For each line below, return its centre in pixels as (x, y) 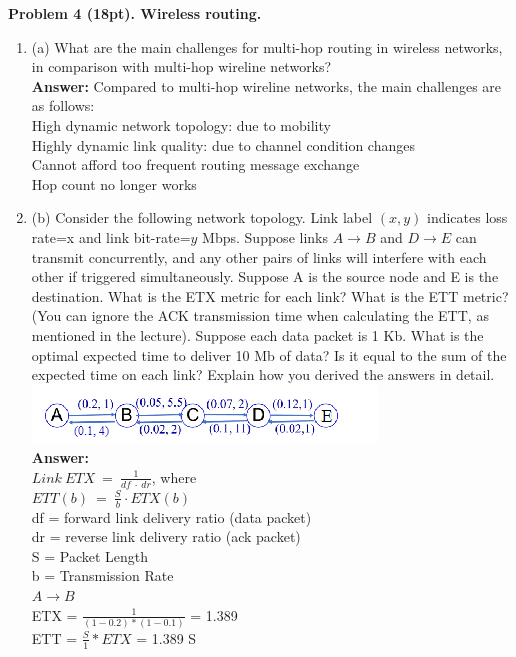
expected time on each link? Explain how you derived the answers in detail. (263, 374)
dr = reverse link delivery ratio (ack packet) (166, 536)
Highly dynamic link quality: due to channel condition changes (223, 144)
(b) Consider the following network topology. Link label (202, 217)
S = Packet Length (90, 555)
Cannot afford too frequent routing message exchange (195, 164)
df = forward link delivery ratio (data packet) (171, 516)
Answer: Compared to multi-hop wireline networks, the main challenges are (266, 85)
